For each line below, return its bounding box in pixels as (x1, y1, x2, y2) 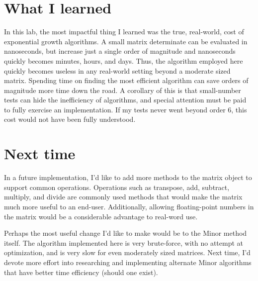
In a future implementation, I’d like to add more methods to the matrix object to (4, 172, 252, 183)
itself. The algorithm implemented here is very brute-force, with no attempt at (4, 237, 243, 248)
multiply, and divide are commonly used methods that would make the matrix (4, 191, 243, 202)
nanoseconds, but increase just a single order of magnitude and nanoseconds (4, 46, 236, 56)
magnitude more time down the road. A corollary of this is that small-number (4, 85, 241, 95)
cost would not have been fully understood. (4, 114, 136, 124)
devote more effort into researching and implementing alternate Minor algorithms (4, 257, 252, 267)
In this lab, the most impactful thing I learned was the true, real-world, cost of (4, 26, 244, 37)
